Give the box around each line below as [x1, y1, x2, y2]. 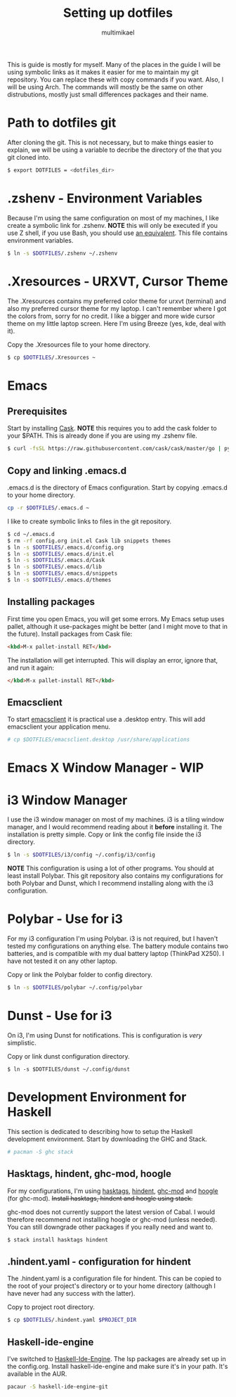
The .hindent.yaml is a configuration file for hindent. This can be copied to [7, 1275, 222, 1283]
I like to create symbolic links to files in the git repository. [7, 517, 172, 525]
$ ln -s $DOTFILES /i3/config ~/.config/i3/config [7, 851, 156, 859]
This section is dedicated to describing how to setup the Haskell [7, 1127, 193, 1135]
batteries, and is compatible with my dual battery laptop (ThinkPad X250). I [7, 950, 225, 958]
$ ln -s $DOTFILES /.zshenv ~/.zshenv [7, 250, 118, 257]
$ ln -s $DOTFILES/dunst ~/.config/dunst [7, 1066, 131, 1073]
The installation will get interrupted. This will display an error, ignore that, [7, 656, 218, 664]
